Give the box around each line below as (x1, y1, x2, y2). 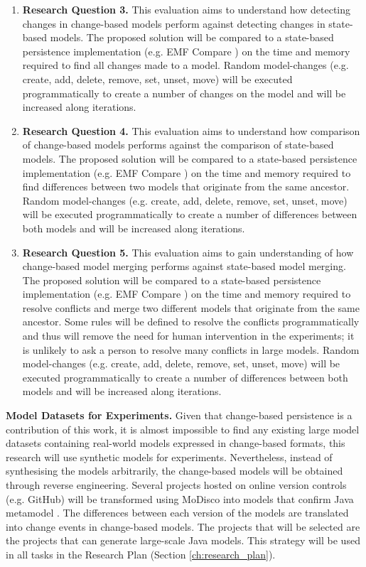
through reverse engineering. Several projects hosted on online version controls (6, 477, 347, 492)
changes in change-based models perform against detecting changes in (22, 16, 325, 31)
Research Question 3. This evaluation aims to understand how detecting (22, 2, 351, 16)
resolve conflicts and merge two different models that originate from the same (22, 300, 360, 315)
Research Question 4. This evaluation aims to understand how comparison (22, 123, 360, 138)
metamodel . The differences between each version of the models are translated (6, 505, 349, 520)
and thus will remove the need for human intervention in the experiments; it (22, 328, 355, 343)
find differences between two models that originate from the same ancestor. (22, 179, 350, 194)
